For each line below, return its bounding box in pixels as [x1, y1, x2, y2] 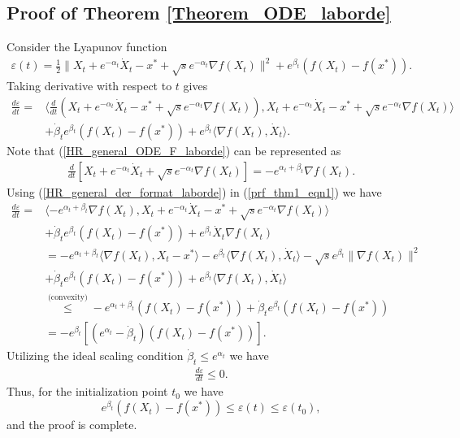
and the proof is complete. [7, 416, 137, 433]
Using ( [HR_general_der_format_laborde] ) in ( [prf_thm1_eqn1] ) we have [7, 183, 382, 200]
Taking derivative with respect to [7, 77, 172, 94]
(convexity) [48, 293, 88, 301]
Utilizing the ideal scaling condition [7, 347, 184, 364]
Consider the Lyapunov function [7, 38, 167, 55]
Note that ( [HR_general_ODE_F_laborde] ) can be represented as [7, 141, 341, 158]
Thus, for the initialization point [7, 383, 168, 400]
